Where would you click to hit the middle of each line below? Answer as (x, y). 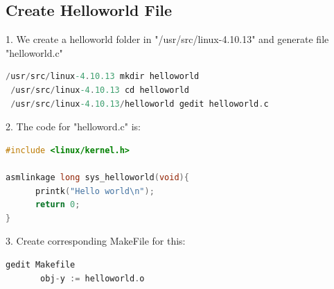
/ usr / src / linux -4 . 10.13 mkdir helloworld (103, 77)
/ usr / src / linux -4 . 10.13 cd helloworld (100, 90)
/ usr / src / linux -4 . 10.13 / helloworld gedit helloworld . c (140, 104)
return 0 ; (58, 205)
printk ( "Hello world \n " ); (95, 191)
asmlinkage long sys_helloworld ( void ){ (97, 177)
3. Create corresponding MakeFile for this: (96, 241)
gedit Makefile (41, 264)
